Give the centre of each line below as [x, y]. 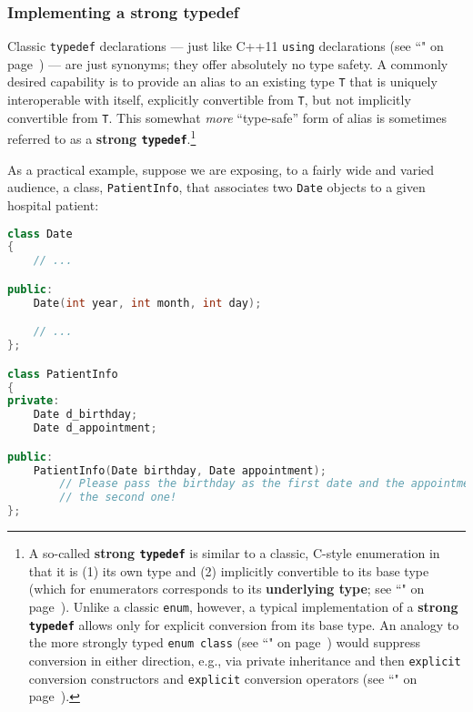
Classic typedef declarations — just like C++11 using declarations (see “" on [226, 46]
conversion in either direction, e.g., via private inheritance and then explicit [245, 660]
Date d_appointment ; [95, 428]
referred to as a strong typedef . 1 [102, 137]
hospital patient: [53, 205]
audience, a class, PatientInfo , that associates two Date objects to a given [216, 187]
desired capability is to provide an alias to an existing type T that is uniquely [222, 81]
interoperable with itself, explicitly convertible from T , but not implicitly [209, 100]
